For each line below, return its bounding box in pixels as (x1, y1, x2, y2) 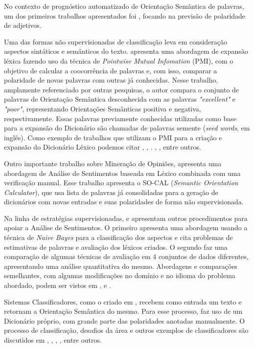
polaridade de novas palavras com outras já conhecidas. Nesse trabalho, (4, 75, 218, 85)
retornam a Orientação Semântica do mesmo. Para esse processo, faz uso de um (4, 306, 243, 316)
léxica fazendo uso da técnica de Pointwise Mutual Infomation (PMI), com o (4, 55, 233, 65)
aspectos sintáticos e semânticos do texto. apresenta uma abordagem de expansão (4, 46, 248, 56)
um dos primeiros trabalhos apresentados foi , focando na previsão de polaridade (4, 10, 246, 21)
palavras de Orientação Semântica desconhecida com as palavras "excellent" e (4, 94, 236, 104)
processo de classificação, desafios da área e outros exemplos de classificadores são (4, 325, 249, 335)
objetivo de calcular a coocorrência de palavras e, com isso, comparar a (4, 65, 217, 75)
